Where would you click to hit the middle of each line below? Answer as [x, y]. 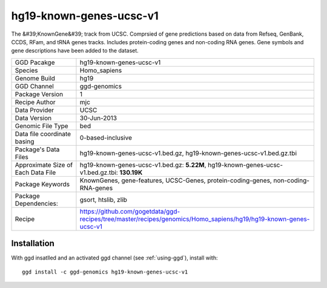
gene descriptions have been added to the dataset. [75, 51]
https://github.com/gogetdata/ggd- [130, 211]
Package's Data [37, 149]
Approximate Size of [44, 165]
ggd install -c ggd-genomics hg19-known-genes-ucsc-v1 [105, 272]
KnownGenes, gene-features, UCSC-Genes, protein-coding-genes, [176, 180]
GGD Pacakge [35, 62]
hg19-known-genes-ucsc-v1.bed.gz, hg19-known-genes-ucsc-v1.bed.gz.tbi [188, 153]
